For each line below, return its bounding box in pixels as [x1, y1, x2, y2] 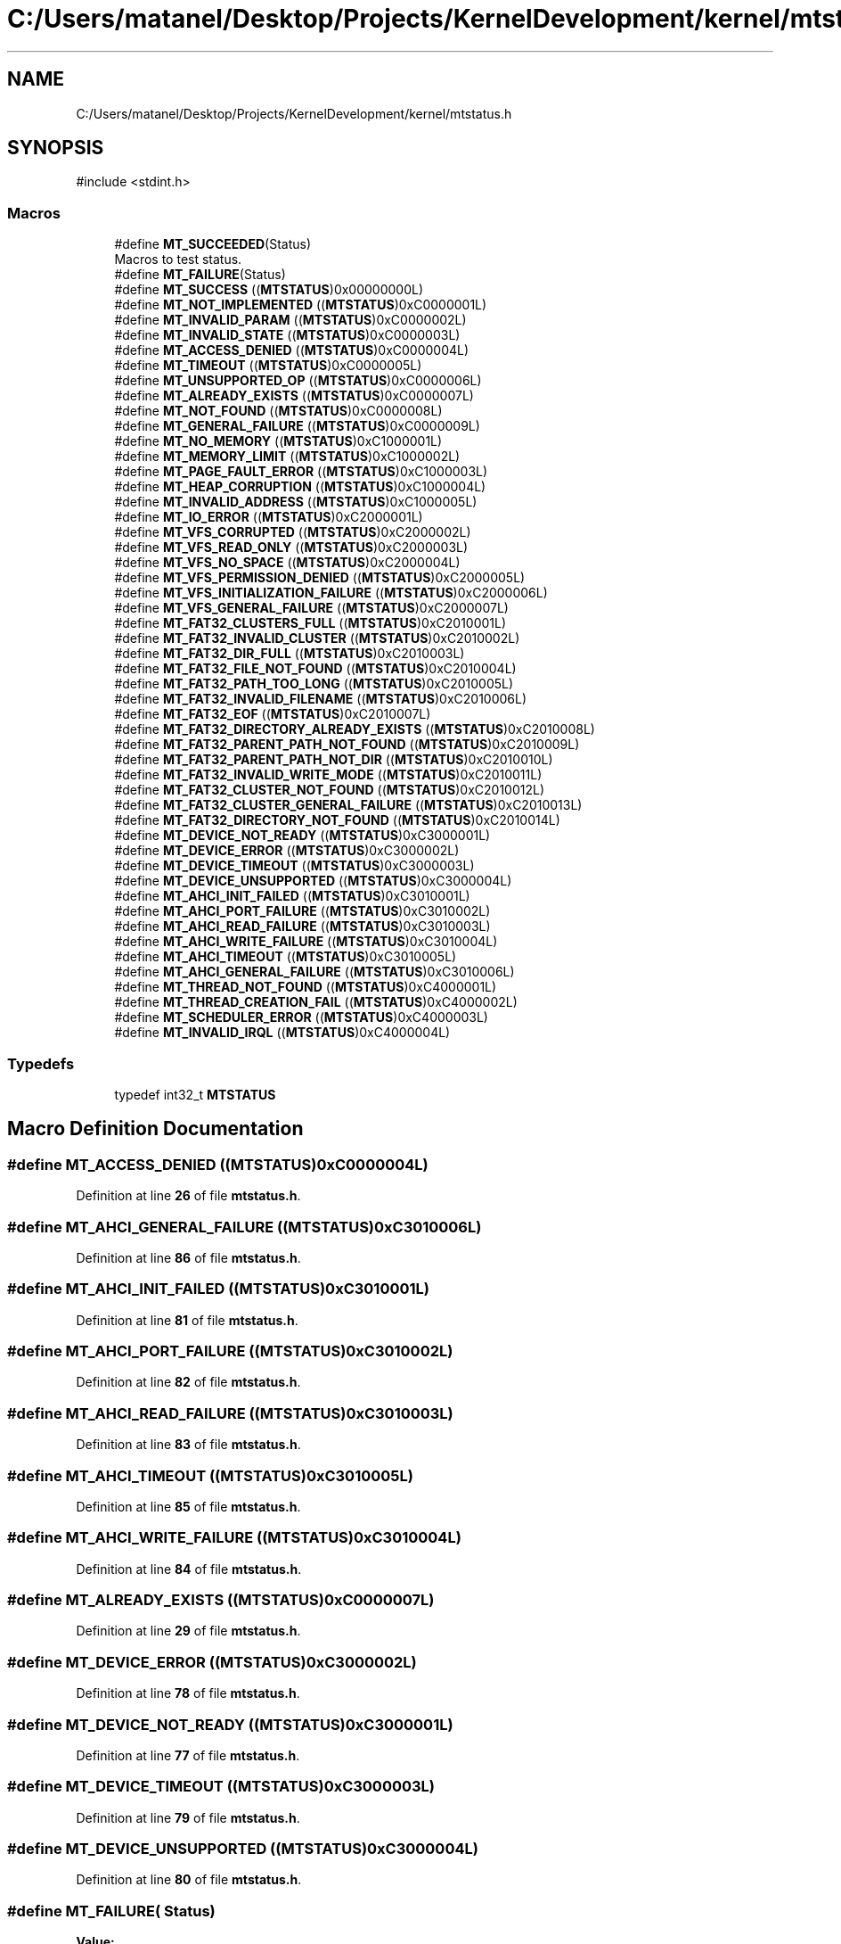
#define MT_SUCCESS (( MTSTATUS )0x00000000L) [114, 282, 424, 298]
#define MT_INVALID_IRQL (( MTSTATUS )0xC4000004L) [114, 1025, 451, 1041]
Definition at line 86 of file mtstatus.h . [76, 1249, 301, 1265]
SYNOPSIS [7, 136, 104, 160]
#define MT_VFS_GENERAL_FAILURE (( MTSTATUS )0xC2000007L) [114, 600, 509, 616]
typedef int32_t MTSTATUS [114, 1086, 276, 1102]
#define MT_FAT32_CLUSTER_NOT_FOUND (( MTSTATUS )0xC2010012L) [114, 782, 545, 798]
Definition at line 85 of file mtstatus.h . [76, 1498, 301, 1514]
